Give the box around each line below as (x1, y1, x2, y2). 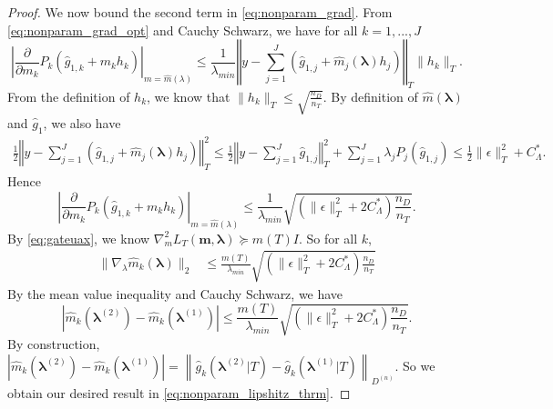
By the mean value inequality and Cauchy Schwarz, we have (7, 284, 343, 303)
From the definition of (7, 86, 130, 105)
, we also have (43, 114, 121, 133)
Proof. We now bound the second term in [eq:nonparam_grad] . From (7, 3, 393, 21)
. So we (394, 355, 435, 374)
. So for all (298, 228, 358, 247)
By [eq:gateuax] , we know (7, 228, 150, 247)
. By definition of (323, 86, 418, 105)
